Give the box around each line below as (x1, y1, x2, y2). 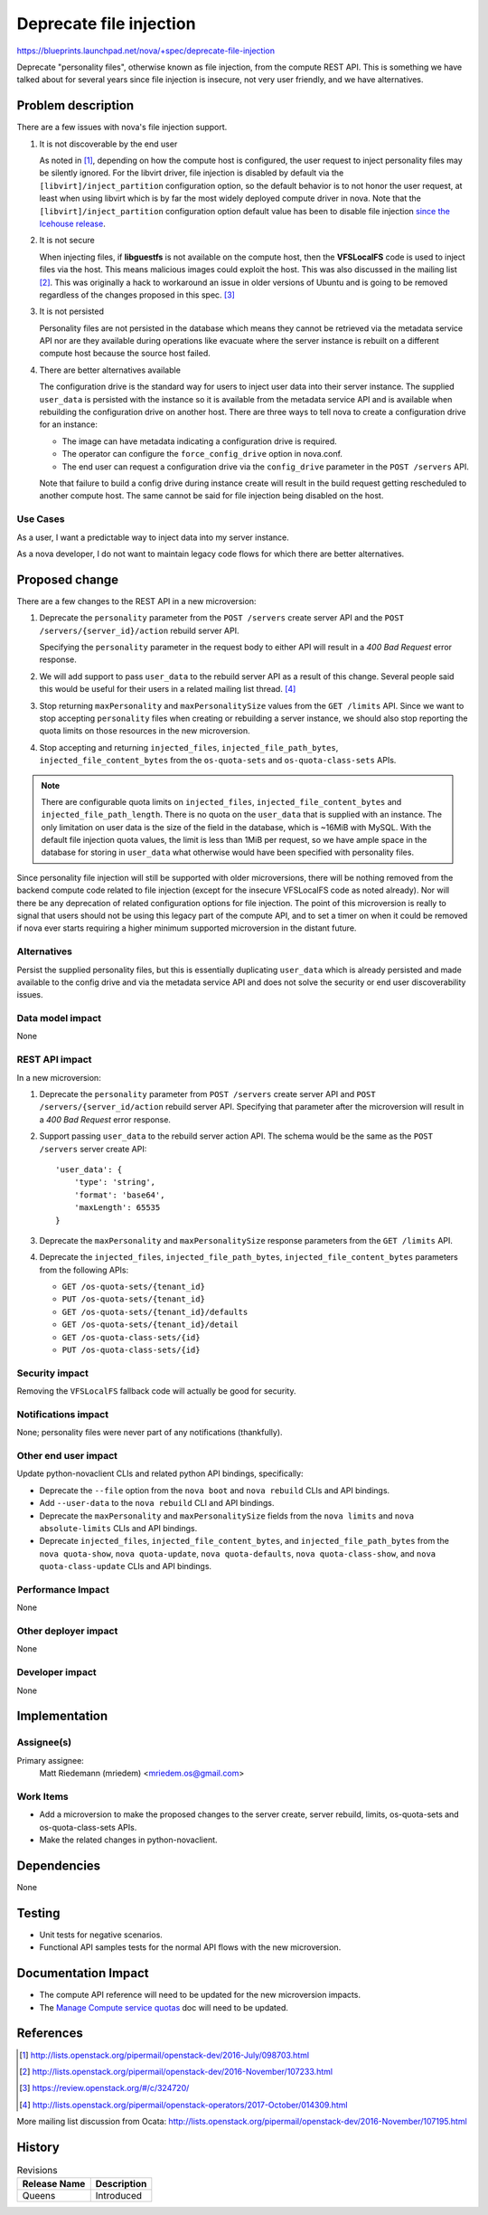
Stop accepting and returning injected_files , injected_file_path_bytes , (39, 742, 339, 753)
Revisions (16, 2164, 58, 2177)
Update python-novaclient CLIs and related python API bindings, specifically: (16, 1468, 304, 1479)
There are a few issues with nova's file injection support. (16, 122, 228, 133)
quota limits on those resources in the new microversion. (39, 725, 250, 736)
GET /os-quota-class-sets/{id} (61, 1332, 201, 1342)
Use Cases (16, 513, 65, 525)
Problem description (16, 98, 135, 113)
